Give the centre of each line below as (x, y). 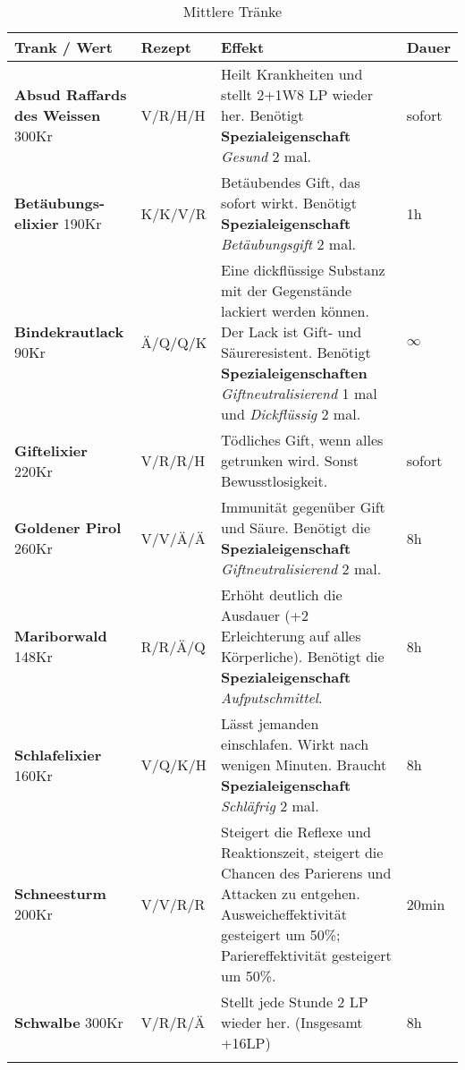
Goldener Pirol (68, 527)
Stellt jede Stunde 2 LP (295, 1002)
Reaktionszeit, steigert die (302, 852)
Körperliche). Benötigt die (303, 656)
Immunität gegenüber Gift (303, 507)
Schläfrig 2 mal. (270, 806)
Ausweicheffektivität (284, 914)
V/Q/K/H (173, 764)
